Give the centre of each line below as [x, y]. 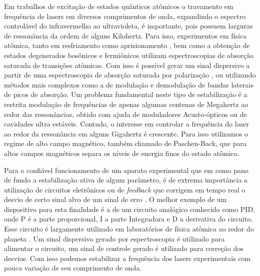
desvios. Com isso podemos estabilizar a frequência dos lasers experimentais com [127, 258]
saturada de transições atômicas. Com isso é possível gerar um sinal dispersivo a [127, 65]
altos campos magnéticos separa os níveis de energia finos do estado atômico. [122, 153]
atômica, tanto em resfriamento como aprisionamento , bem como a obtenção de [127, 45]
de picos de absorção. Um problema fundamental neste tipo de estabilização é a [126, 94]
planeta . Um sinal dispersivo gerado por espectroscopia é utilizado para [114, 238]
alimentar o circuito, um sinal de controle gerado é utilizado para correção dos [124, 248]
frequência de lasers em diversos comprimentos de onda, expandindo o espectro [125, 16]
